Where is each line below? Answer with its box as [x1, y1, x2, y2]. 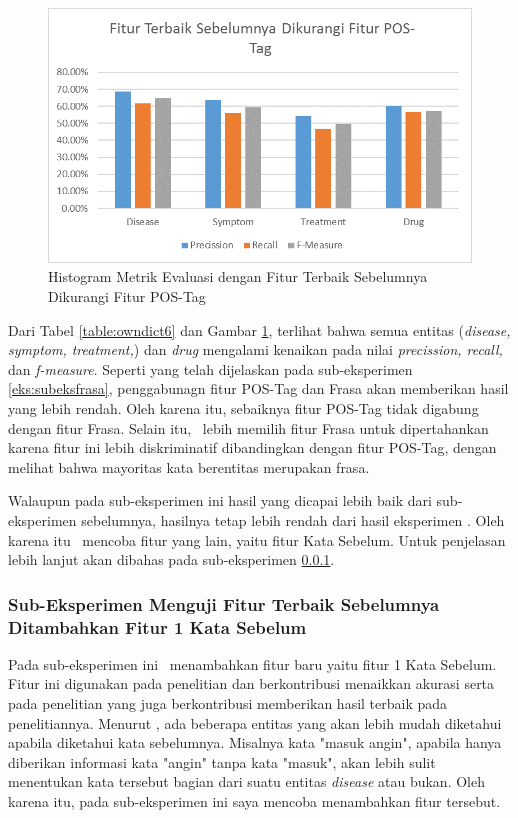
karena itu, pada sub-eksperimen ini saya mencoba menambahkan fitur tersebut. [8, 791, 501, 812]
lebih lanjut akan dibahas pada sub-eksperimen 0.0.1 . [8, 549, 335, 570]
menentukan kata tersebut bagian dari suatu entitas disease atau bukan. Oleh [8, 771, 485, 792]
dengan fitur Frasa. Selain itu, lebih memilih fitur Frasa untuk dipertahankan [8, 417, 489, 438]
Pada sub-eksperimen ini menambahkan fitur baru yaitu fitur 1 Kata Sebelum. [8, 653, 497, 674]
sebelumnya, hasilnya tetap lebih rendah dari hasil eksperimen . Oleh [81, 509, 505, 530]
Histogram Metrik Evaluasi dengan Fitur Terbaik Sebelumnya [48, 266, 428, 287]
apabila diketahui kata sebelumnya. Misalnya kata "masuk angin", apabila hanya [8, 732, 502, 753]
